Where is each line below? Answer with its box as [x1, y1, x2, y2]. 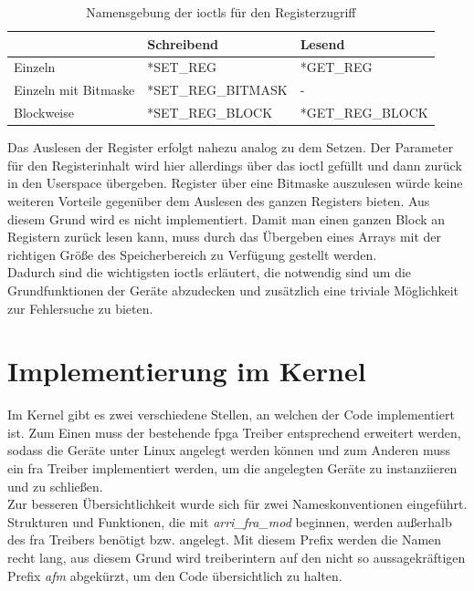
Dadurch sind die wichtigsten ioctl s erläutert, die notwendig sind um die [7, 263, 412, 282]
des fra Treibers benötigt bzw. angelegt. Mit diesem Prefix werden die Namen [7, 530, 442, 549]
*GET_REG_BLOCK [300, 103, 428, 122]
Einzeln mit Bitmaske [14, 80, 135, 99]
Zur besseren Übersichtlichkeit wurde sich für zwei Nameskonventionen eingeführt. [7, 494, 468, 513]
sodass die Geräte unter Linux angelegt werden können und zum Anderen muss [7, 441, 450, 460]
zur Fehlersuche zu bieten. [7, 298, 153, 317]
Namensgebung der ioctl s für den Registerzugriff [86, 3, 356, 21]
